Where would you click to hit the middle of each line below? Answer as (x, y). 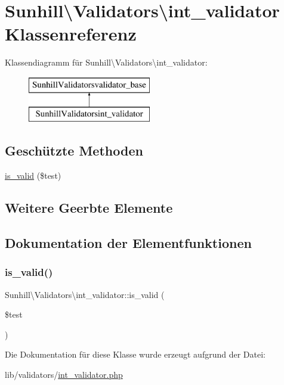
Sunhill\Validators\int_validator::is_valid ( (85, 294)
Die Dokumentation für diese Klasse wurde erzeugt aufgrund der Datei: (135, 354)
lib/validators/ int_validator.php (64, 375)
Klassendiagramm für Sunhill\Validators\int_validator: (106, 62)
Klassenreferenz (71, 34)
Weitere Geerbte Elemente (89, 208)
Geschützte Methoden (74, 150)
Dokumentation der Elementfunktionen (128, 243)
